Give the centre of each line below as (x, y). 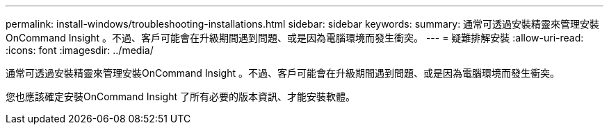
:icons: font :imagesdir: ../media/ (80, 50)
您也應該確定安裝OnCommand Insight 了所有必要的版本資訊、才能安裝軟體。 (180, 96)
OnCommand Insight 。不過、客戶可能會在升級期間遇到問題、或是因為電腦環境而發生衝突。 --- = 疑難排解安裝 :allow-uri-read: (295, 38)
